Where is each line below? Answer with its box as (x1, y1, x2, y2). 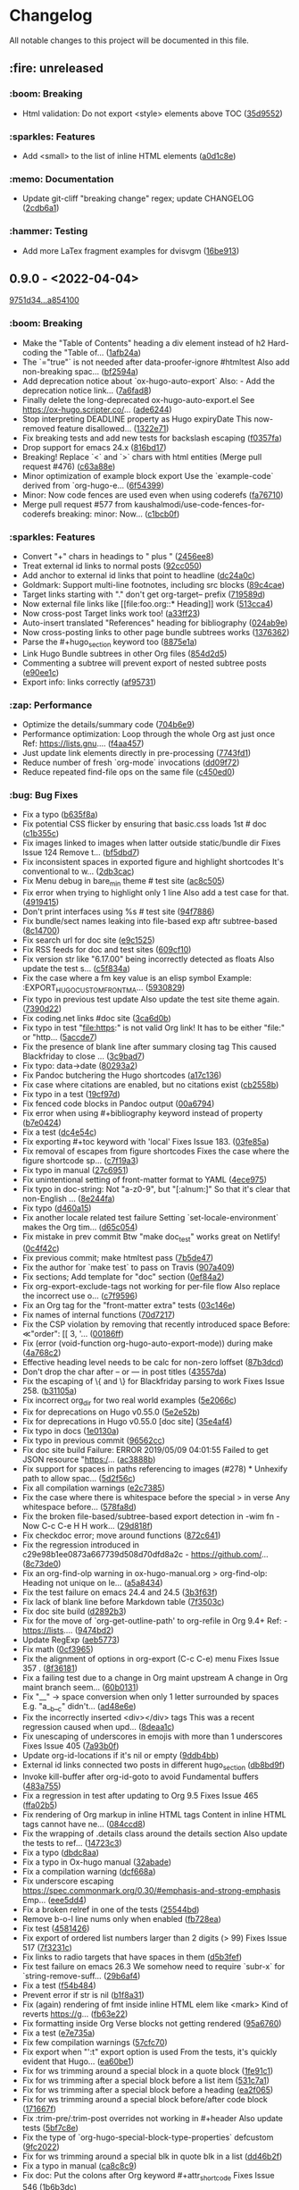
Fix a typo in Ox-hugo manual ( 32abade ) (21, 1857, 172, 1867)
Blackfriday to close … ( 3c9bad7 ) (21, 1051, 145, 1061)
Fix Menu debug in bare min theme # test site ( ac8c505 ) (21, 876, 225, 889)
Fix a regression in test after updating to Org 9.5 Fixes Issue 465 (21, 1791, 259, 1801)
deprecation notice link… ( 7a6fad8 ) (21, 385, 152, 396)
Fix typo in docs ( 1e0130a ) (21, 1425, 120, 1436)
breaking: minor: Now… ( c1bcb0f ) (57, 508, 180, 519)
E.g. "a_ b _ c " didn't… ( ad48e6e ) (21, 1700, 137, 1714)
